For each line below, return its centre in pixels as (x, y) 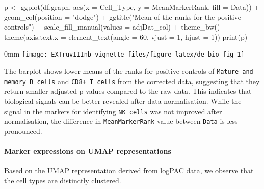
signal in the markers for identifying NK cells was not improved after (113, 111)
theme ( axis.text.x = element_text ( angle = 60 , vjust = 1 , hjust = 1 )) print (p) (126, 36)
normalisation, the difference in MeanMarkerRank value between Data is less (121, 121)
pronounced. (23, 131)
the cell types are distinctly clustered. (63, 180)
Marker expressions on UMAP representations (88, 151)
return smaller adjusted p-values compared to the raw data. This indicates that (128, 91)
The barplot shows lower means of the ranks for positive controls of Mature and (129, 71)
